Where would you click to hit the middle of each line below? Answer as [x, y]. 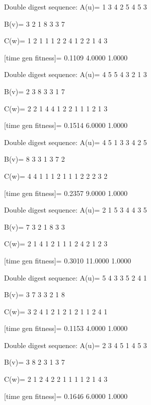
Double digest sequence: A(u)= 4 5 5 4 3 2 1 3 [75, 74]
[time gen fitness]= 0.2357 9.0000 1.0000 [66, 193]
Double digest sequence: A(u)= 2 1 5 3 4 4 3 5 [75, 210]
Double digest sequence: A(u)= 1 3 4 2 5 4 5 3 [75, 7]
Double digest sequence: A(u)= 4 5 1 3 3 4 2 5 [75, 142]
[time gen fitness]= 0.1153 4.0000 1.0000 [66, 328]
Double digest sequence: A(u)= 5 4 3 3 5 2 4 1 [75, 277]
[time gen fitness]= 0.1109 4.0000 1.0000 [66, 57]
